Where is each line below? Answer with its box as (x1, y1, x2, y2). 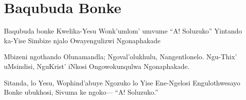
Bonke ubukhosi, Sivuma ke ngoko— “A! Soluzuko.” (4, 87, 158, 97)
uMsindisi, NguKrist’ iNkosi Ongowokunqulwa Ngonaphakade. (4, 61, 190, 71)
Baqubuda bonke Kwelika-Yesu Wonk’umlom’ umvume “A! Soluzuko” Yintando (4, 26, 242, 36)
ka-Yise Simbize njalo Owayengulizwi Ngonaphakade (4, 35, 161, 45)
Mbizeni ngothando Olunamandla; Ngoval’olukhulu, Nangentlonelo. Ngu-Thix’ (4, 51, 237, 62)
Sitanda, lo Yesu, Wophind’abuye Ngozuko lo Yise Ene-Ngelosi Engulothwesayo (4, 77, 241, 87)
